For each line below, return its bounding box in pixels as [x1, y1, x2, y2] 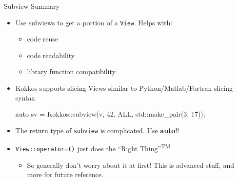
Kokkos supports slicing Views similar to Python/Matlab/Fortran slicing [15, 83, 233, 93]
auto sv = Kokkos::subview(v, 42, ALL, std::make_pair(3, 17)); [15, 109, 205, 119]
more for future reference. [27, 169, 103, 180]
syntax [15, 92, 35, 102]
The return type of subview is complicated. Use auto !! [15, 125, 179, 135]
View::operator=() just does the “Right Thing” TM [15, 142, 171, 154]
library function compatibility [27, 66, 116, 77]
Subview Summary [4, 1, 60, 11]
